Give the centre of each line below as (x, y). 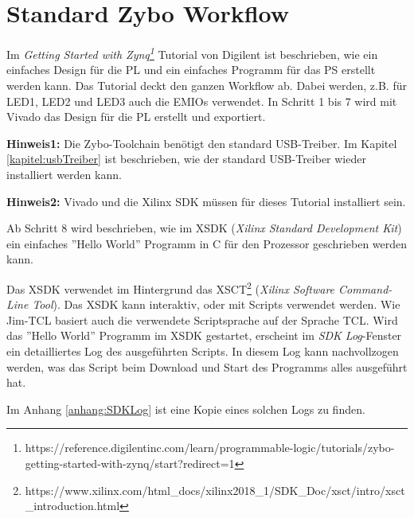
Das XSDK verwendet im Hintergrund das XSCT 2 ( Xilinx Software (171, 287)
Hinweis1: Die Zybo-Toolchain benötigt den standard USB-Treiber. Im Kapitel (202, 143)
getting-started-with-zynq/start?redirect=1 (130, 463)
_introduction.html (72, 506)
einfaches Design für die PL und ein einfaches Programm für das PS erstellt (191, 70)
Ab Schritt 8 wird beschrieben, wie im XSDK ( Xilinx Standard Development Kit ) (204, 228)
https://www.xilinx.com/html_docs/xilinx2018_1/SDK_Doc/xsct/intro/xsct (215, 490)
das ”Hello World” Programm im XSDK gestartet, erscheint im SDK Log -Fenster (204, 335)
